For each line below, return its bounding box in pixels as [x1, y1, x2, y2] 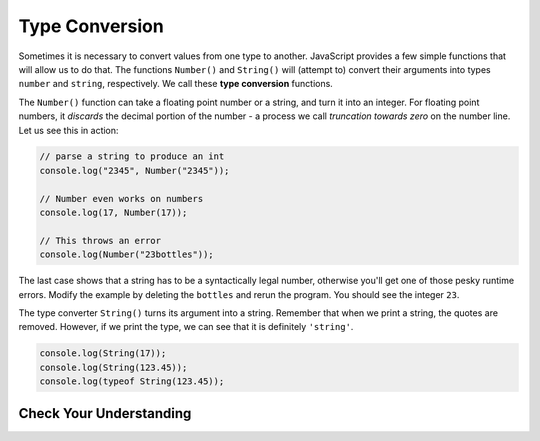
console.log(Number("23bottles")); [39, 249, 214, 260]
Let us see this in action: [18, 124, 119, 136]
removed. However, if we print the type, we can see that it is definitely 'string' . [18, 321, 354, 333]
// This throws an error [39, 235, 162, 246]
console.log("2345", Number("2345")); [39, 165, 230, 176]
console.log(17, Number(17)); [39, 207, 188, 219]
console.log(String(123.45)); [39, 361, 188, 373]
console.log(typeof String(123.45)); [39, 376, 225, 387]
